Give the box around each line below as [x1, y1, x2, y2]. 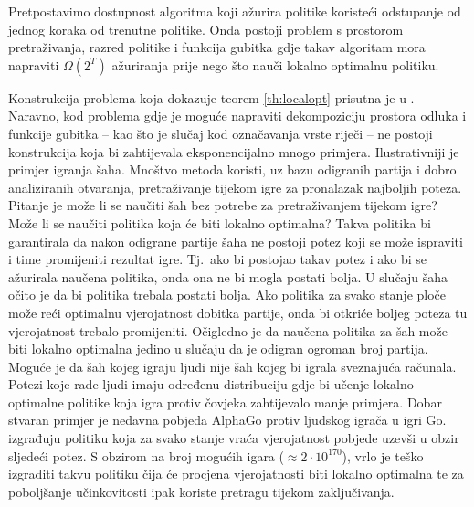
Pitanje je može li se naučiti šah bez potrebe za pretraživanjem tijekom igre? [8, 195, 437, 215]
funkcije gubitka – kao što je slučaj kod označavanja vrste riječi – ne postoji [8, 123, 433, 143]
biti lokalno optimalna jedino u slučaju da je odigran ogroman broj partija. [8, 339, 428, 358]
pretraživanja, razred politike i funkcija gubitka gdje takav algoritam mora [8, 37, 426, 57]
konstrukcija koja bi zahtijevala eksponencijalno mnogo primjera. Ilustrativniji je [8, 142, 459, 161]
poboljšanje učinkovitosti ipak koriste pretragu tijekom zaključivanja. [8, 481, 395, 501]
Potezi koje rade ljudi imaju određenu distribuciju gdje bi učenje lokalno [8, 375, 414, 394]
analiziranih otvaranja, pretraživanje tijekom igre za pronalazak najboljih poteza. [8, 177, 462, 196]
